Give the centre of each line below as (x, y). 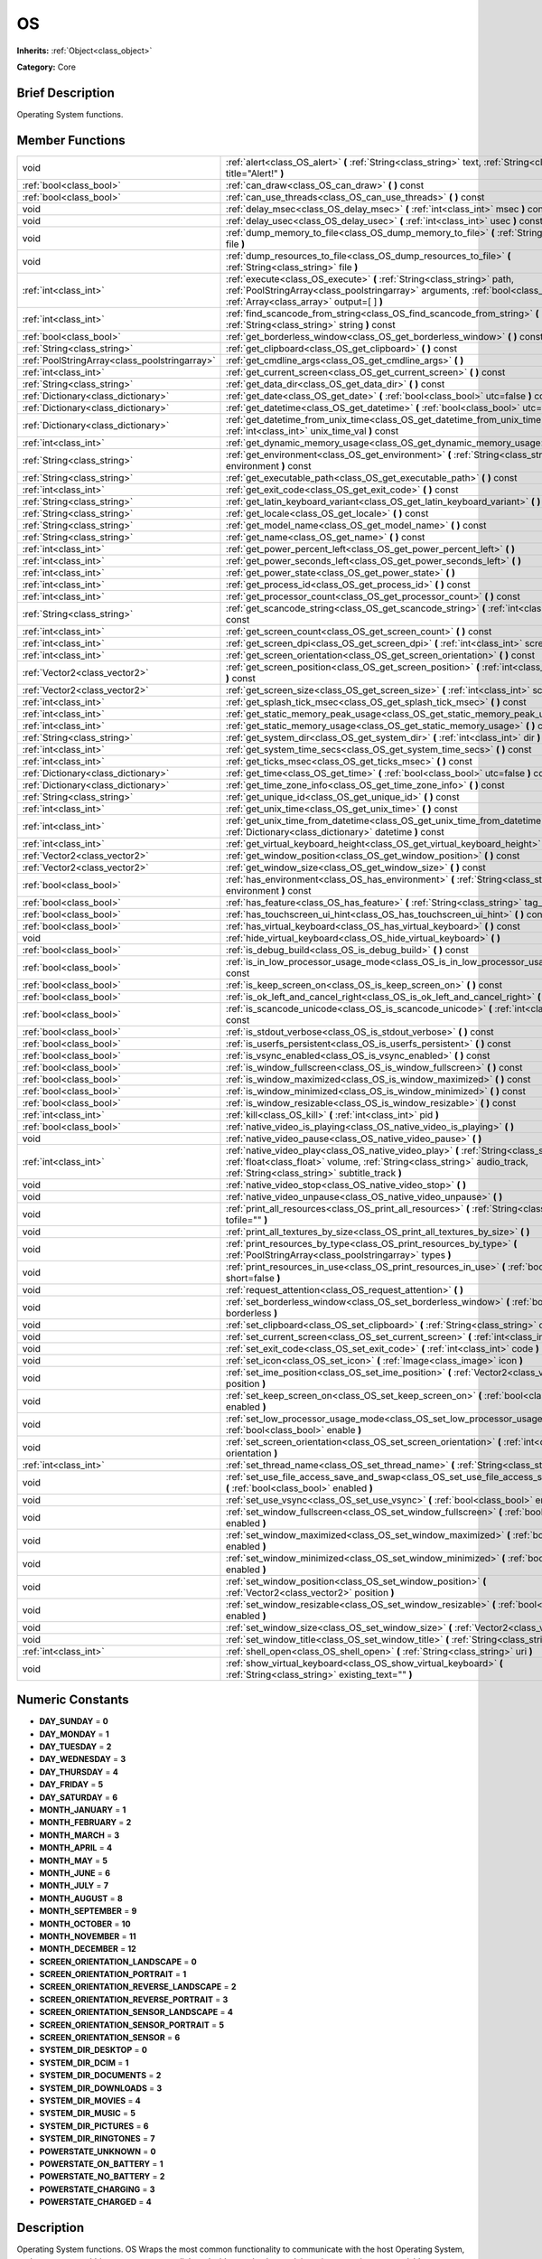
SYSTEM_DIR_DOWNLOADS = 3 (101, 2088)
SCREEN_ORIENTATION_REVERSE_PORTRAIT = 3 (134, 1999)
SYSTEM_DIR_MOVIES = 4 (90, 2100)
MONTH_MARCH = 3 (79, 1835)
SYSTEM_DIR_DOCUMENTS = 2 (100, 2076)
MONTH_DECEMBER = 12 (88, 1949)
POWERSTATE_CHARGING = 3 (97, 2189)
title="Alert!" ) (255, 173)
